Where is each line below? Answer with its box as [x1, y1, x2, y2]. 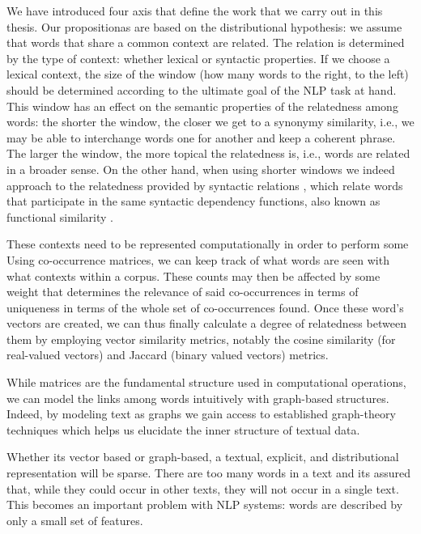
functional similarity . [6, 208, 113, 225]
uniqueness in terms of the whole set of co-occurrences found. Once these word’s [6, 299, 404, 316]
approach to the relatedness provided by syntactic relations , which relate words [6, 176, 403, 193]
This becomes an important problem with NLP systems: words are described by [6, 496, 403, 513]
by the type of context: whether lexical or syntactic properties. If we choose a [6, 49, 390, 66]
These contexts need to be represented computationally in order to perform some [6, 235, 409, 252]
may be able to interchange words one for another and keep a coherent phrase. [6, 129, 396, 146]
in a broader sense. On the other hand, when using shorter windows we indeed [6, 160, 395, 177]
